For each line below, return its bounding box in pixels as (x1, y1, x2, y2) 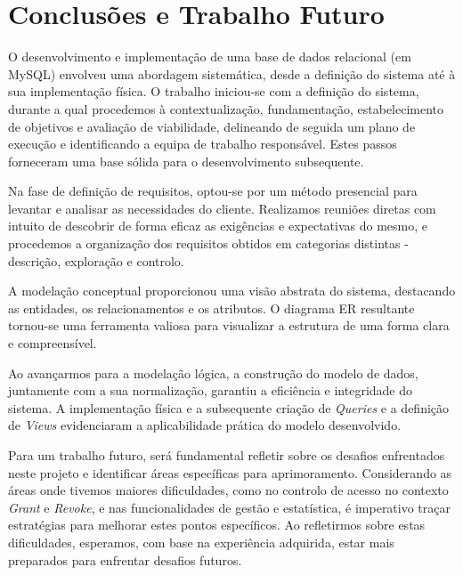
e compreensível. (8, 334, 97, 352)
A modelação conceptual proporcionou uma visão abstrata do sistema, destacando (8, 281, 456, 300)
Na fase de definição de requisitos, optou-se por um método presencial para (8, 182, 418, 200)
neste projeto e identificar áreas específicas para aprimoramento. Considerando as (8, 463, 452, 482)
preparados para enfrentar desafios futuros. (8, 550, 242, 569)
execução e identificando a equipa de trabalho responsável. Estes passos (8, 134, 397, 153)
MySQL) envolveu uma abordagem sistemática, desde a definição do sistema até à (8, 64, 456, 83)
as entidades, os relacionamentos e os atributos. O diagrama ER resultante (8, 298, 415, 317)
